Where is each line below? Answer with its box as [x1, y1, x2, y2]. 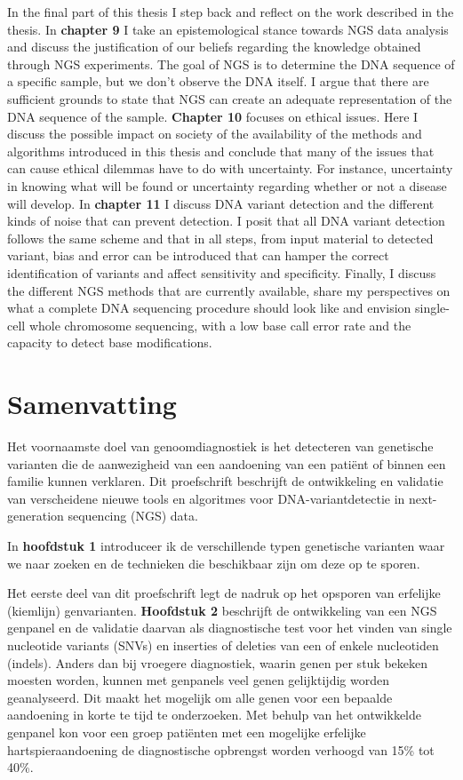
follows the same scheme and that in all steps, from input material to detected [7, 228, 434, 247]
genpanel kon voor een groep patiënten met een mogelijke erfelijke [7, 722, 366, 741]
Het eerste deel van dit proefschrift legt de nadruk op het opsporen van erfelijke [7, 584, 441, 602]
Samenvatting [7, 386, 177, 422]
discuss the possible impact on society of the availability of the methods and [7, 124, 422, 143]
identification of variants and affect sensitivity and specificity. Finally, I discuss [7, 263, 436, 282]
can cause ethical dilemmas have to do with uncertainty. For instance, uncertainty [7, 159, 453, 178]
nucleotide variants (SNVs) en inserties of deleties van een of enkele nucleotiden [7, 635, 439, 654]
